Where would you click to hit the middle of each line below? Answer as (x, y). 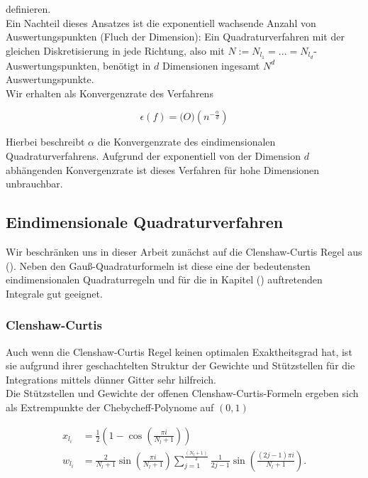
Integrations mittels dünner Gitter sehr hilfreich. (111, 379)
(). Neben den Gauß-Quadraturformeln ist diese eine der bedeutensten (158, 265)
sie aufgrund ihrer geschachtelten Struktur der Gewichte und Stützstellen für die (180, 365)
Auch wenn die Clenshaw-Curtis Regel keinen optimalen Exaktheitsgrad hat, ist (179, 351)
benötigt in (127, 65)
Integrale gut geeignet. (54, 293)
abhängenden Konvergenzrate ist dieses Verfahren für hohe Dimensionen (163, 169)
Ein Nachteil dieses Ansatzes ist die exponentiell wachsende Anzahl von (161, 22)
